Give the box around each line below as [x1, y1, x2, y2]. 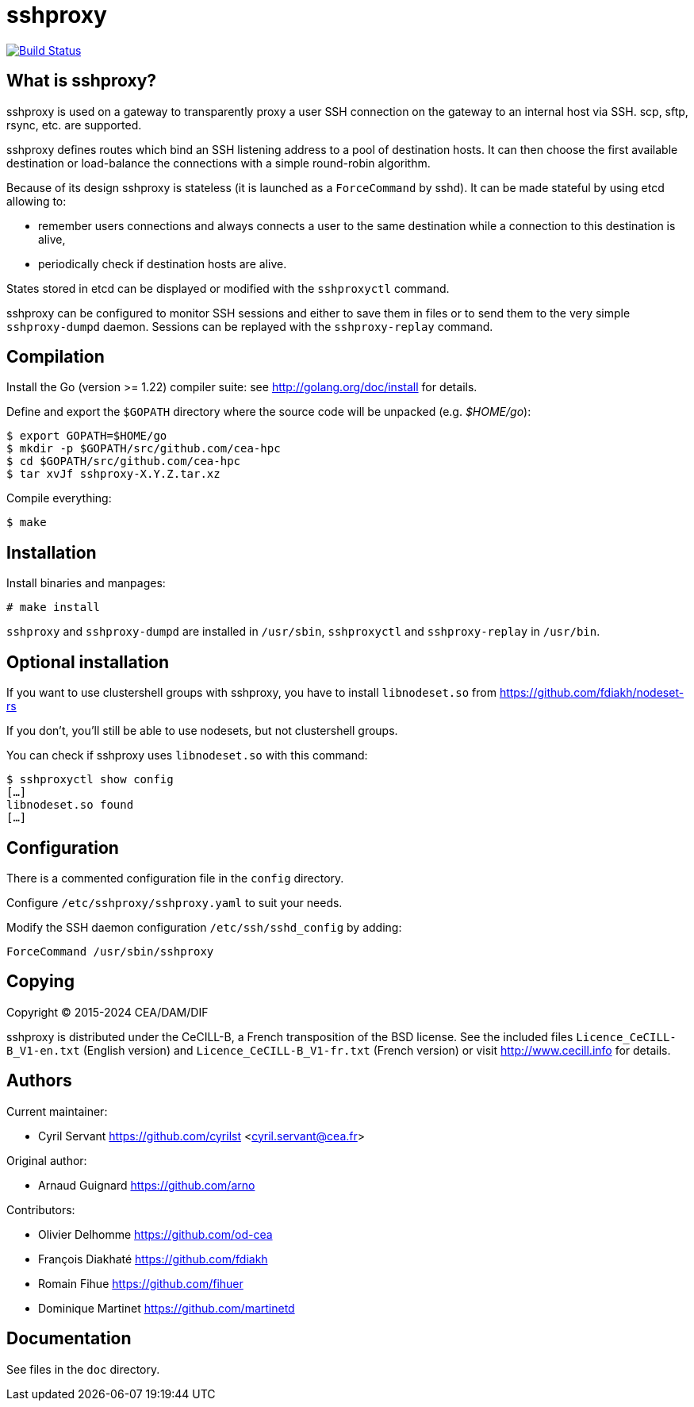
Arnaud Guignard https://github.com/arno [38, 1178, 255, 1192]
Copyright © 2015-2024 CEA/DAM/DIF [6, 1005, 209, 1019]
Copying [6, 971, 75, 992]
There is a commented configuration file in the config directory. [6, 871, 344, 885]
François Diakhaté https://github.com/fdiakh [38, 1251, 268, 1266]
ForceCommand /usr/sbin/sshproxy [6, 944, 214, 958]
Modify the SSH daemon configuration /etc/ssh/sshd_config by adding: [6, 920, 402, 934]
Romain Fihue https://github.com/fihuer [38, 1276, 243, 1290]
